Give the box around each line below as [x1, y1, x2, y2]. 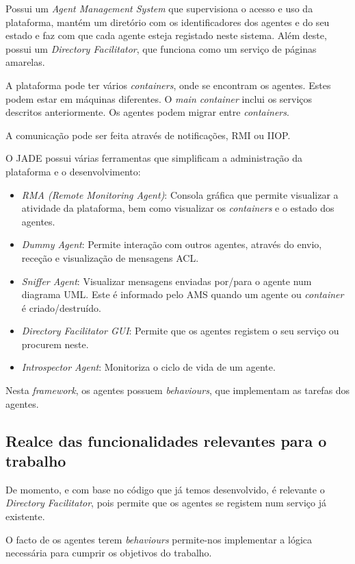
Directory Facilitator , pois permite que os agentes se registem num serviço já [5, 495, 327, 510]
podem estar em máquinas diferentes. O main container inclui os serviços [5, 91, 313, 106]
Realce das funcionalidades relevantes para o [5, 430, 327, 451]
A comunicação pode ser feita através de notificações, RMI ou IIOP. [5, 127, 291, 142]
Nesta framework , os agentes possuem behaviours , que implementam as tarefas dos [5, 383, 350, 397]
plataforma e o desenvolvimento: [5, 164, 141, 178]
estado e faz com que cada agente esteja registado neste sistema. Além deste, [5, 28, 327, 42]
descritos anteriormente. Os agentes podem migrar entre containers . [5, 105, 289, 119]
